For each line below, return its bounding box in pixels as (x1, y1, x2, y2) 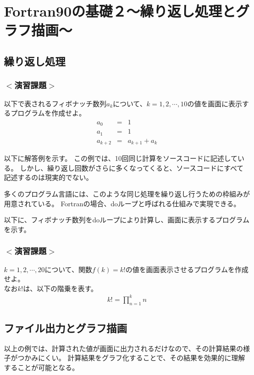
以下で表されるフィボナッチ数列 (4, 98, 106, 108)
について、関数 (44, 264, 92, 274)
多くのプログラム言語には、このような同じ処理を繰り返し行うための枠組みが (4, 188, 250, 198)
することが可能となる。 (4, 362, 79, 373)
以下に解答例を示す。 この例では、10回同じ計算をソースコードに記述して (4, 153, 238, 163)
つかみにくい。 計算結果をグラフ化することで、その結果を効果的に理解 (17, 353, 245, 363)
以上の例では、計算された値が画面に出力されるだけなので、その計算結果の (4, 343, 243, 353)
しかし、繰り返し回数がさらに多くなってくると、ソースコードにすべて (20, 162, 244, 173)
